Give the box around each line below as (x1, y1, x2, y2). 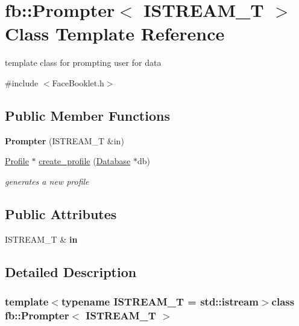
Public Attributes (5, 204, 117, 223)
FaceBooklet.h (52, 76, 104, 89)
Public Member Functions (5, 106, 170, 124)
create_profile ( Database (39, 155, 131, 167)
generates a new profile (5, 174, 89, 187)
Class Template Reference (5, 21, 225, 46)
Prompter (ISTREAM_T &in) (5, 134, 124, 147)
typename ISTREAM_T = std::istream (61, 293, 259, 308)
